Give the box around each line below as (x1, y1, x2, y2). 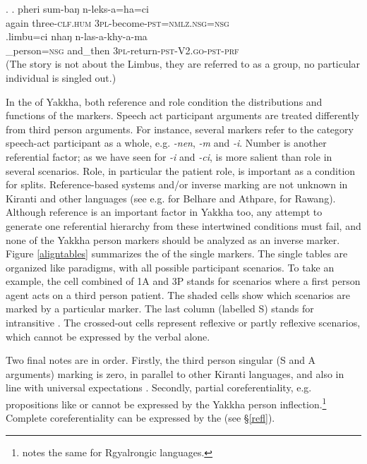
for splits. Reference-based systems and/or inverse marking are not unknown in (6, 177, 348, 192)
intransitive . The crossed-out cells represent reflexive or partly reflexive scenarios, (6, 315, 361, 330)
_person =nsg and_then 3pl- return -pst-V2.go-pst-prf (6, 42, 239, 57)
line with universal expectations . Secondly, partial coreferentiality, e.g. (6, 380, 312, 395)
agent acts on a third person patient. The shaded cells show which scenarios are (6, 287, 350, 302)
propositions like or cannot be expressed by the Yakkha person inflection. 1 (6, 395, 327, 411)
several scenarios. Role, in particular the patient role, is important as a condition (6, 163, 356, 178)
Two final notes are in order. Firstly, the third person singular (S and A (6, 353, 316, 367)
